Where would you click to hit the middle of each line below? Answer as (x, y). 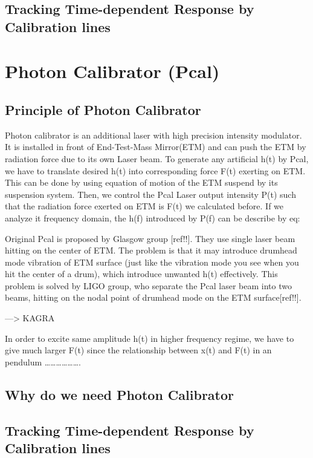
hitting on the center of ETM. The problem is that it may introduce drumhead (151, 250)
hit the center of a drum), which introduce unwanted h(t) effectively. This (141, 274)
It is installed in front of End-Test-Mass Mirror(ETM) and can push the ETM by (156, 147)
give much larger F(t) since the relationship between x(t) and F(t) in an (138, 350)
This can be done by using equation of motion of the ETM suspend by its (141, 182)
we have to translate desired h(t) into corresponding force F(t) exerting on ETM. (155, 170)
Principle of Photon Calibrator (103, 109)
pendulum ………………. (43, 361)
